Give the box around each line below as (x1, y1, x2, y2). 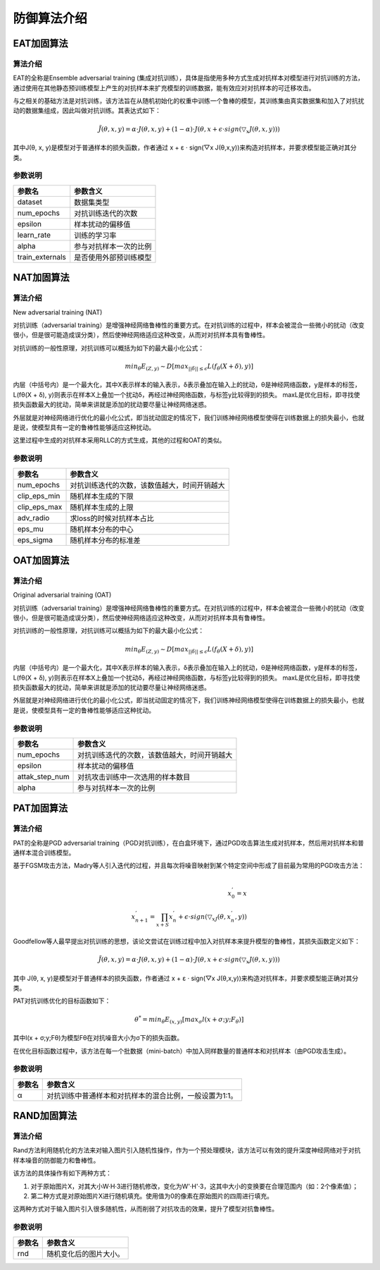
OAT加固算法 (13, 554, 70, 566)
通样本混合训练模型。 (13, 848, 75, 857)
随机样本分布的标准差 (70, 535, 141, 545)
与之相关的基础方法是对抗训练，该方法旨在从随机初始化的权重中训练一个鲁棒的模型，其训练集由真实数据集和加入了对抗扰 (13, 97, 365, 105)
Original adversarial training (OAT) (13, 591, 112, 599)
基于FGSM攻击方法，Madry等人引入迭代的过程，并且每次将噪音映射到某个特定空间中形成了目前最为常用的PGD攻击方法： (13, 861, 365, 870)
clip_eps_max (17, 501, 63, 511)
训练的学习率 (74, 230, 117, 240)
